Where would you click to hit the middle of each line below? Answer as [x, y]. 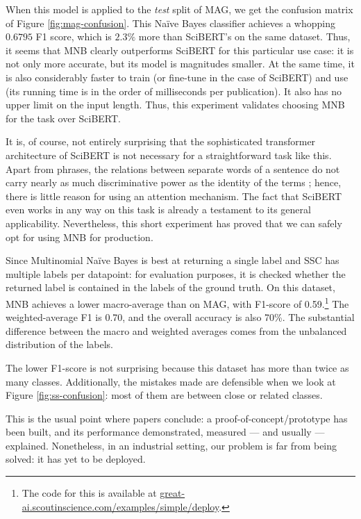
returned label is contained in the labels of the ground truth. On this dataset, [170, 287]
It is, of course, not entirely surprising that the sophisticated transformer [161, 141]
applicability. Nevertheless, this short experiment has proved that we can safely [174, 223]
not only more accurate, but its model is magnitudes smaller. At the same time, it [180, 64]
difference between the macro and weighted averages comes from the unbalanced [176, 330]
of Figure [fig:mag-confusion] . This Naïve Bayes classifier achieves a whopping [170, 23]
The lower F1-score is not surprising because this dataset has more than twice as [177, 367]
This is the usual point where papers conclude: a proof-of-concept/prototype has [177, 418]
